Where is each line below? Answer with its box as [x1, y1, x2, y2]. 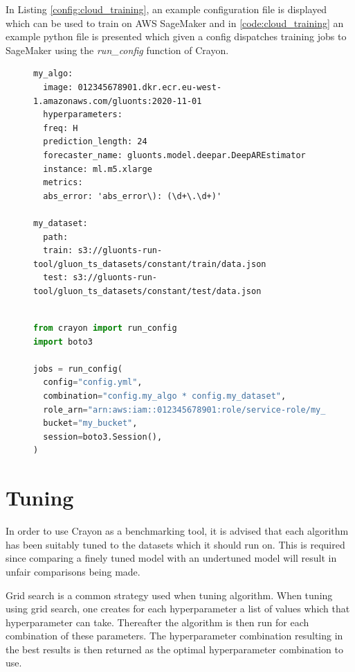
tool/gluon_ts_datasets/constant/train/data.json [33, 259, 266, 269]
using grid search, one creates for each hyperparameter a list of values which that [6, 601, 350, 616]
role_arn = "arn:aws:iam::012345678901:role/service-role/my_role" [43, 404, 351, 415]
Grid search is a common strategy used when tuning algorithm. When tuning [6, 587, 333, 602]
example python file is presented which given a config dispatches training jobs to [6, 29, 347, 44]
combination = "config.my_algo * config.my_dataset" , [43, 391, 286, 402]
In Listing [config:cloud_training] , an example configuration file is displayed [6, 2, 327, 16]
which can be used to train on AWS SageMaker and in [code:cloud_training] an [6, 15, 344, 30]
